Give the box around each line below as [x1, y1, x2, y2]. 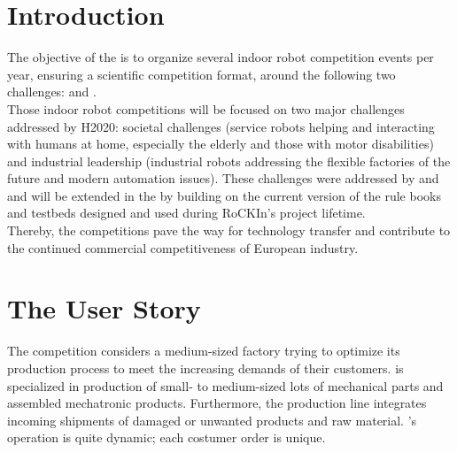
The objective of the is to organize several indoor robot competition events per [7, 48, 434, 66]
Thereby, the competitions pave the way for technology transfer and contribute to [7, 221, 451, 240]
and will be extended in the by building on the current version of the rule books [7, 186, 441, 204]
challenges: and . [7, 82, 97, 101]
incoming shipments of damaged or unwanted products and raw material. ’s [7, 410, 417, 429]
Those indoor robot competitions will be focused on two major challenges [7, 99, 405, 118]
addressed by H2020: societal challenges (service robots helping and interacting [7, 117, 435, 135]
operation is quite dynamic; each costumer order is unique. [7, 428, 326, 447]
